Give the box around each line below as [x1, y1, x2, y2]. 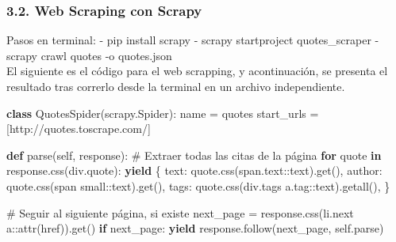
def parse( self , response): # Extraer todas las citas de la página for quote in [6, 146, 382, 163]
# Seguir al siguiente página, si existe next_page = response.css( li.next [6, 204, 354, 221]
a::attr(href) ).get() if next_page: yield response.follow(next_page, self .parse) [6, 220, 384, 236]
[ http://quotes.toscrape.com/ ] [6, 120, 151, 137]
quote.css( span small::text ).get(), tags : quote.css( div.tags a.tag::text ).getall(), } [6, 177, 390, 194]
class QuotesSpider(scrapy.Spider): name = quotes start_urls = [6, 104, 319, 121]
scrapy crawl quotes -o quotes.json [6, 47, 172, 63]
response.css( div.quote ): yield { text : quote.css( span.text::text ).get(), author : [6, 162, 383, 179]
